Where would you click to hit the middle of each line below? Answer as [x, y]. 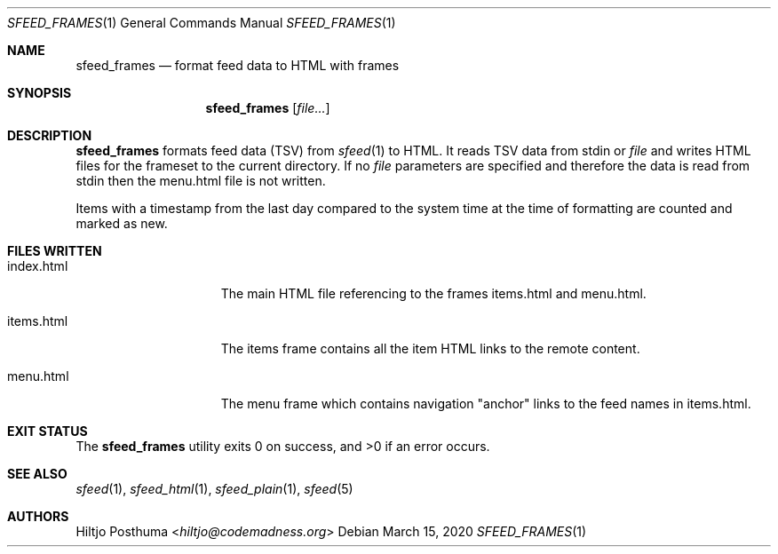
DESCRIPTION [50, 135]
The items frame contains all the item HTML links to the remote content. [430, 348]
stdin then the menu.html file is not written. [201, 181]
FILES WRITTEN [55, 251]
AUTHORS [38, 516]
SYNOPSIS [40, 93]
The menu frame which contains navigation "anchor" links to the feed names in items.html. [486, 404]
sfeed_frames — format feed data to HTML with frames [238, 65]
